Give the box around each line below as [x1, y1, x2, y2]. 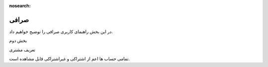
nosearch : [9, 3, 31, 8]
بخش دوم [9, 37, 27, 44]
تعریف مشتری [9, 47, 36, 53]
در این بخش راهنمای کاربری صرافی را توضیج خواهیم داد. [9, 29, 113, 34]
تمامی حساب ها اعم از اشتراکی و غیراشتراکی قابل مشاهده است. [9, 56, 130, 62]
